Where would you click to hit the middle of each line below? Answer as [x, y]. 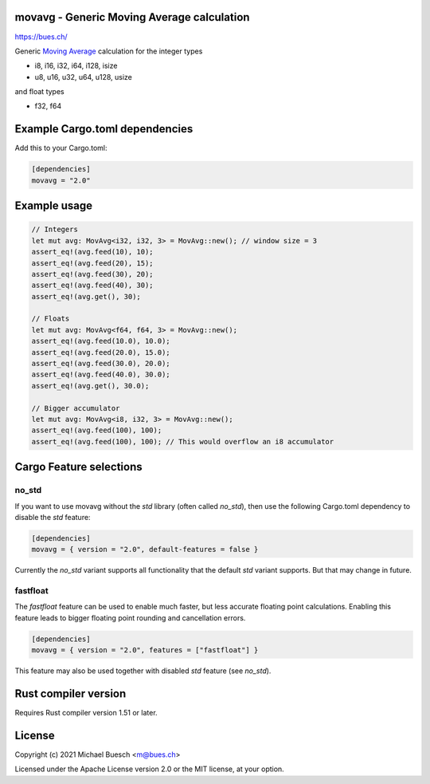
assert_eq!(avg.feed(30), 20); [93, 274]
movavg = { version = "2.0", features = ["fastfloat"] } [145, 650]
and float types [39, 92]
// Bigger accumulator [76, 408]
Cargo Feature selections [78, 467]
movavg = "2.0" [61, 180]
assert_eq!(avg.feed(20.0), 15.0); [101, 352]
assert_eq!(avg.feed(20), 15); [93, 263]
